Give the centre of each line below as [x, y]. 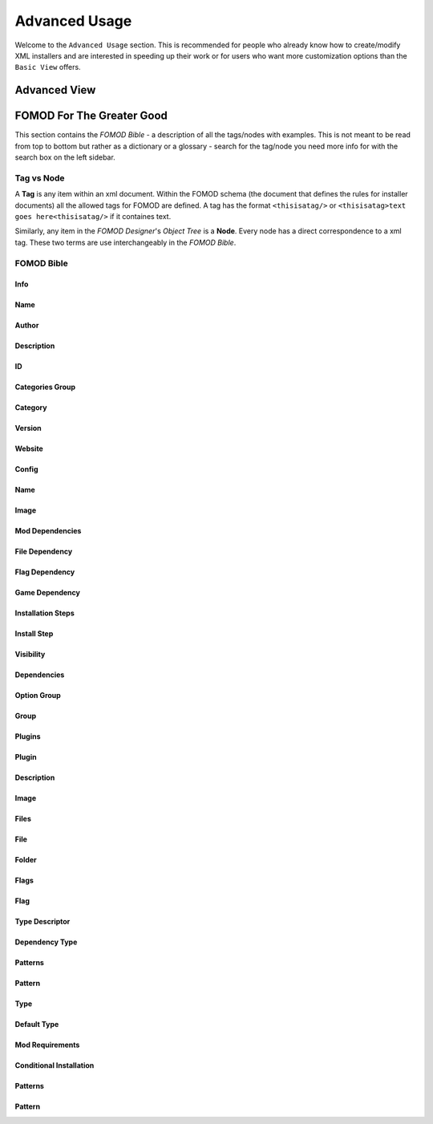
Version [28, 428]
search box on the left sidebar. [65, 157]
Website [29, 448]
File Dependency [44, 552]
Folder [26, 860]
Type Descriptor [42, 922]
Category [31, 408]
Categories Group [45, 387]
